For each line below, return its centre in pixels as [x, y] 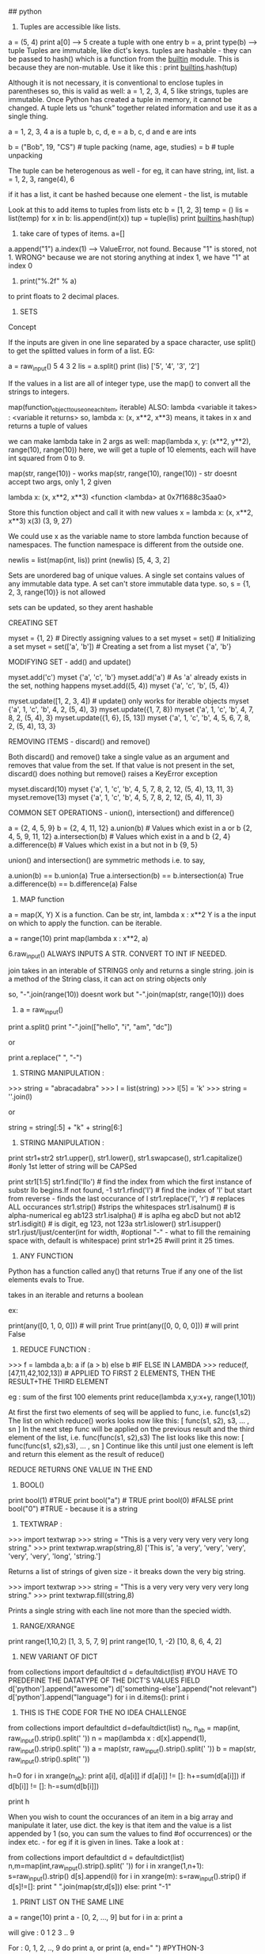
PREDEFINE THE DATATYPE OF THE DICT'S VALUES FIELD [104, 1680]
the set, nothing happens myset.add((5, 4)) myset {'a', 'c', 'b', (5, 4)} [119, 685]
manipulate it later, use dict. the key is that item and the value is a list [120, 1825]
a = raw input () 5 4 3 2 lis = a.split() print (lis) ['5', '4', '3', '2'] [104, 367]
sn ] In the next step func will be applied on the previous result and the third [131, 1429]
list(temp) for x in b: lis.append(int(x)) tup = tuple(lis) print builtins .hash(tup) [131, 218]
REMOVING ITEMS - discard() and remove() [79, 741]
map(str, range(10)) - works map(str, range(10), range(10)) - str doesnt [123, 473]
